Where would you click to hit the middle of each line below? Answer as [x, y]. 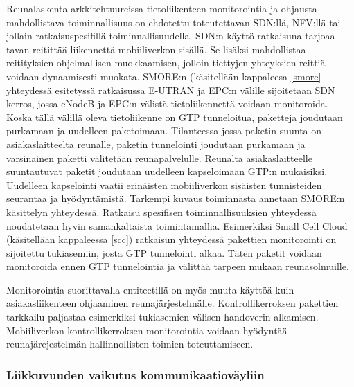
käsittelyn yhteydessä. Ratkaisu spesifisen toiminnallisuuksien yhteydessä [161, 211]
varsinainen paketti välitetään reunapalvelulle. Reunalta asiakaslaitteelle [159, 157]
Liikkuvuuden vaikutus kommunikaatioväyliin [135, 374]
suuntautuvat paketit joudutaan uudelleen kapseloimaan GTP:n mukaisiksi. [167, 171]
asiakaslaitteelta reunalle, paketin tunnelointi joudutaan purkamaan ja [156, 144]
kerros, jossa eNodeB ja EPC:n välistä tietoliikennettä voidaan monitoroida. [167, 103]
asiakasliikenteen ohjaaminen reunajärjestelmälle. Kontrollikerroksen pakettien [172, 303]
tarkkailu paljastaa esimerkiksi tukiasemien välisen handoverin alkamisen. [162, 317]
